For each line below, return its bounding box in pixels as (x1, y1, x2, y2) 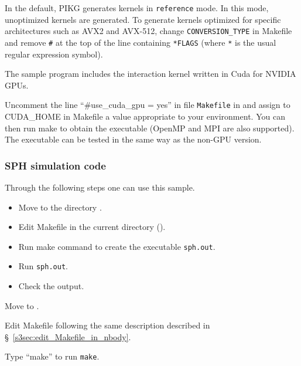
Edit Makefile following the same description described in (5, 319, 210, 331)
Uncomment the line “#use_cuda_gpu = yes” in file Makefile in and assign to (5, 99, 290, 111)
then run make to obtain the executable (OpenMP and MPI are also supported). (5, 121, 295, 134)
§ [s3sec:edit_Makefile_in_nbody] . (5, 330, 131, 343)
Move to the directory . (18, 201, 102, 213)
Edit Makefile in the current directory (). (18, 221, 166, 233)
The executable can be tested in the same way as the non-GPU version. (5, 133, 262, 145)
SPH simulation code (5, 158, 106, 172)
